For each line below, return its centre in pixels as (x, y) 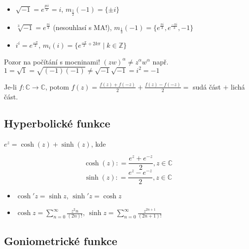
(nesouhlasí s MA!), (82, 27)
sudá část (207, 86)
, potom (57, 86)
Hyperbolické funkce (57, 123)
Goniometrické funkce (61, 240)
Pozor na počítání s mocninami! (52, 61)
